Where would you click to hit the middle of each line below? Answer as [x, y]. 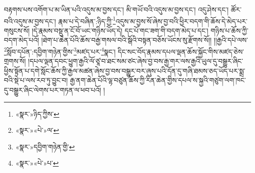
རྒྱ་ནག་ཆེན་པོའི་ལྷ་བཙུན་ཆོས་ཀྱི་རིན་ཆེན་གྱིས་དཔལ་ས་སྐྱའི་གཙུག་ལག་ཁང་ [158, 80]
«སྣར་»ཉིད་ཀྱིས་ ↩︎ [37, 113]
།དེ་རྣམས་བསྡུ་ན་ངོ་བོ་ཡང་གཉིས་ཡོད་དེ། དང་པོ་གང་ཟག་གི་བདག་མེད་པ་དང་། [120, 30]
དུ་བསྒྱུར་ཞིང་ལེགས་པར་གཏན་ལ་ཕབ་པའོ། [53, 90]
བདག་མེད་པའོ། [22, 40]
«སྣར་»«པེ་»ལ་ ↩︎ [37, 130]
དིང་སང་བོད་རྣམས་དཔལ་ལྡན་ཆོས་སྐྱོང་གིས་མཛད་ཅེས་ [181, 51]
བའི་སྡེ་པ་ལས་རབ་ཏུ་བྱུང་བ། [36, 80]
